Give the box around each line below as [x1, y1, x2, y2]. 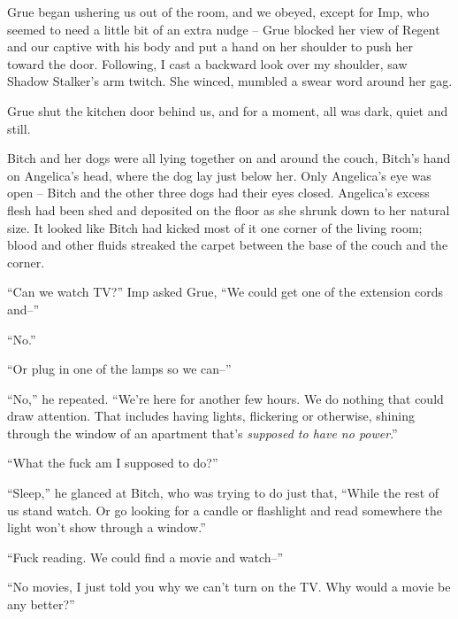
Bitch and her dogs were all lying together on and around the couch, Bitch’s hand [7, 149, 451, 167]
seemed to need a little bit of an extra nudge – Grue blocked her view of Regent [7, 19, 440, 38]
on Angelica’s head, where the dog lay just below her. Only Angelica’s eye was [7, 166, 431, 184]
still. [7, 119, 31, 137]
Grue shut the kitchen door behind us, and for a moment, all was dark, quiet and [7, 101, 448, 120]
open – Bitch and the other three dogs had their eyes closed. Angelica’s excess [7, 183, 430, 202]
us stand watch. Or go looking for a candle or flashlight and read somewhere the [7, 500, 443, 519]
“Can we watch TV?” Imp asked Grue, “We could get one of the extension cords [7, 282, 444, 301]
